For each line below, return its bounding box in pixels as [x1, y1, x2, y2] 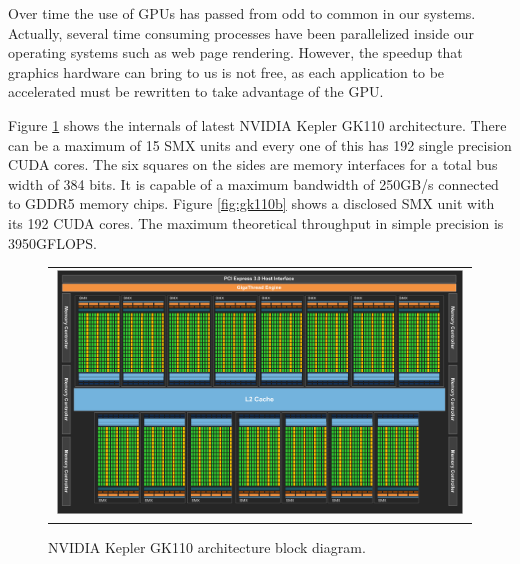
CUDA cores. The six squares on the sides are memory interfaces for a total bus [8, 154, 498, 175]
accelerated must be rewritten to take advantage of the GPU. [8, 81, 384, 102]
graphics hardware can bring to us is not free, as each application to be [8, 61, 445, 82]
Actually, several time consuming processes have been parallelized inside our [8, 22, 475, 43]
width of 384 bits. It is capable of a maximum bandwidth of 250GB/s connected [8, 173, 499, 194]
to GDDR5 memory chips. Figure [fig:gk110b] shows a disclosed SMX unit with [8, 193, 495, 214]
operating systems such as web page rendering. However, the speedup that [8, 42, 463, 63]
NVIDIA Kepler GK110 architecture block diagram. [48, 536, 366, 557]
